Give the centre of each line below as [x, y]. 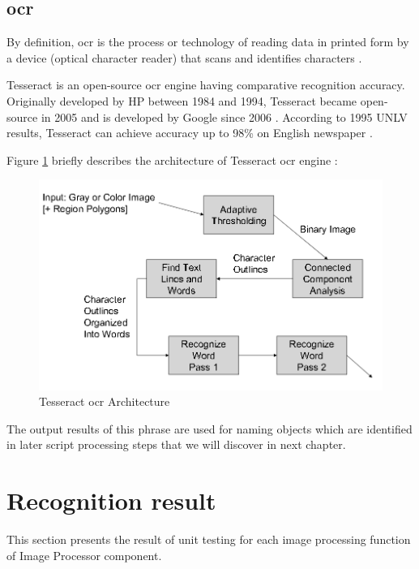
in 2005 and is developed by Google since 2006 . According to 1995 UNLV [224, 116]
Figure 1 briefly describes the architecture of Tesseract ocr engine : [172, 159]
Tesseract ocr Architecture [105, 401]
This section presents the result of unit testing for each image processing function [209, 539]
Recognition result [111, 500]
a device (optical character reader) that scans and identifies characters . [184, 57]
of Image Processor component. [84, 555]
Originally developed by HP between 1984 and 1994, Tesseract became [182, 100]
